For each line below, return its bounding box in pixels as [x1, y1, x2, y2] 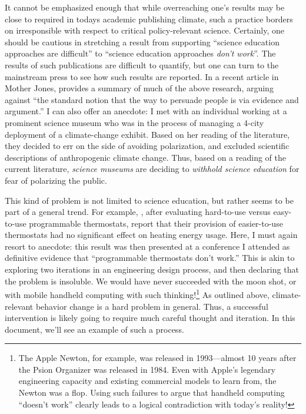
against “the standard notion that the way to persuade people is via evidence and [5, 93, 299, 105]
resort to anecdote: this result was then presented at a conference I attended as [5, 240, 290, 252]
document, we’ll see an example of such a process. [5, 323, 184, 335]
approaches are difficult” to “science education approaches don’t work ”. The [5, 47, 276, 59]
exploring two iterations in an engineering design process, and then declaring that [5, 263, 299, 276]
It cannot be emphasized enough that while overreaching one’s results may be [5, 1, 285, 13]
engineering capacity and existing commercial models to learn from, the [18, 375, 277, 387]
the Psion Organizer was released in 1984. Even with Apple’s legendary [18, 363, 275, 375]
